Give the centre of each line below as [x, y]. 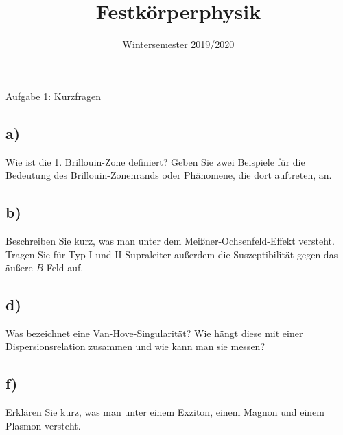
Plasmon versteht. [43, 425]
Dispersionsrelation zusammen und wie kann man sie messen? [135, 346]
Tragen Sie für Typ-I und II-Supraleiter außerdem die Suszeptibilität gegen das [172, 254]
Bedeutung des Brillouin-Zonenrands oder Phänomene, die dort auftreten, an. [169, 175]
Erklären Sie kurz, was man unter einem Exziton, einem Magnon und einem [165, 412]
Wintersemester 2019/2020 [178, 44]
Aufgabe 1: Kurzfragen [53, 96]
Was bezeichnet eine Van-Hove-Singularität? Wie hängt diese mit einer [154, 333]
